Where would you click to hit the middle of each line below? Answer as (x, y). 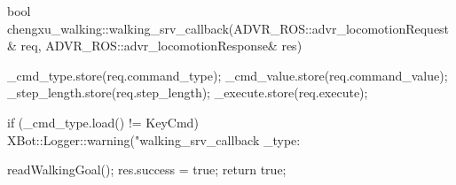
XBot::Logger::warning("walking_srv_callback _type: (154, 139)
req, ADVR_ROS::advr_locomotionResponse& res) (161, 46)
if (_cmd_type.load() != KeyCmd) (103, 122)
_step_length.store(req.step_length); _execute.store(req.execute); (188, 92)
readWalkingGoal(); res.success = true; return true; (147, 170)
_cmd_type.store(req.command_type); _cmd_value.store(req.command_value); (228, 75)
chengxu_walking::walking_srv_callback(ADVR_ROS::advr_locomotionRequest (228, 28)
